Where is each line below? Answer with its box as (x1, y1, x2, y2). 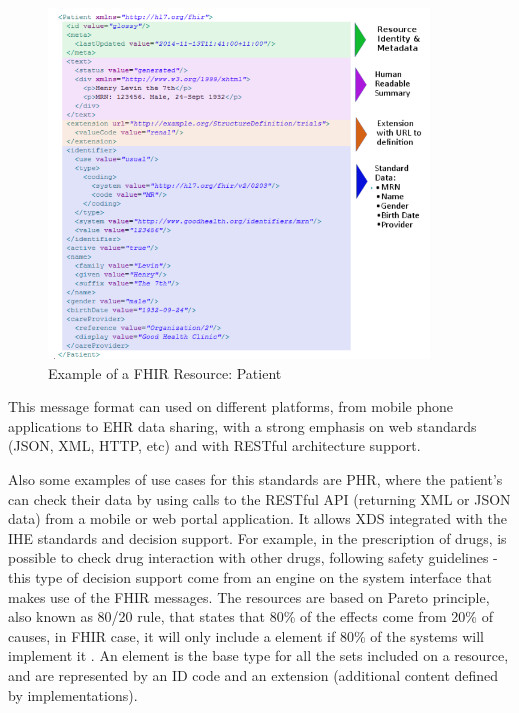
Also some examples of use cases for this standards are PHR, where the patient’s (8, 469, 503, 489)
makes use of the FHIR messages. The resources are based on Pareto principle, (8, 586, 490, 607)
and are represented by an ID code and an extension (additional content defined (8, 664, 499, 685)
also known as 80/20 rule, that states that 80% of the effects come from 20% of (8, 606, 493, 627)
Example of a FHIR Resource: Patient (48, 362, 282, 383)
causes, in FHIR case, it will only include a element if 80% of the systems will (8, 625, 484, 646)
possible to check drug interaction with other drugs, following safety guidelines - (8, 547, 498, 568)
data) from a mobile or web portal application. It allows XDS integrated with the (8, 508, 508, 529)
